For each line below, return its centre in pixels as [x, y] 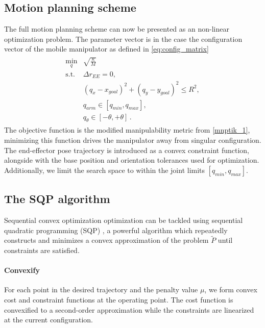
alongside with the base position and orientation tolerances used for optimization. [132, 160]
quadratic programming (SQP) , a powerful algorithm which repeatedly [116, 230]
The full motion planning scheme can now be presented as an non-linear [117, 29]
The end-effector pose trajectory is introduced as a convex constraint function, [127, 150]
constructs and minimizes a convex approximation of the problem [106, 240]
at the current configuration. [49, 320]
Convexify [22, 270]
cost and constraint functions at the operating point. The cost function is [119, 299]
